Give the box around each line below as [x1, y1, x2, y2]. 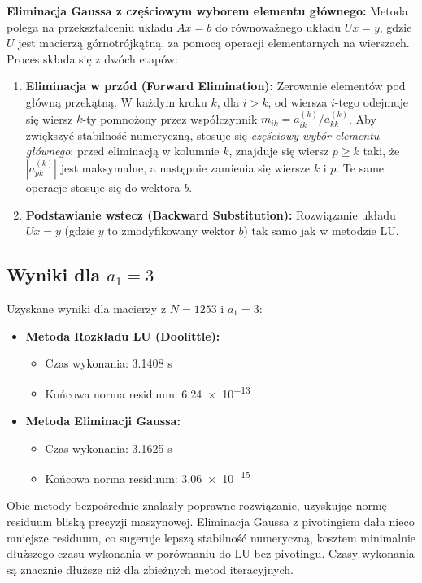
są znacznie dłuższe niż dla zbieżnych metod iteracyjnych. [7, 560, 294, 577]
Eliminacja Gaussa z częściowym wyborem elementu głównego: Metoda [7, 2, 408, 19]
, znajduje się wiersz [228, 142, 329, 159]
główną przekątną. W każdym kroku [25, 93, 207, 110]
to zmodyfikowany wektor [107, 222, 235, 239]
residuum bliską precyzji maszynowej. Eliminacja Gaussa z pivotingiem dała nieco [7, 513, 415, 530]
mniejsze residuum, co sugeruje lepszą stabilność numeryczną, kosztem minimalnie [7, 529, 416, 546]
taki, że [363, 142, 400, 159]
